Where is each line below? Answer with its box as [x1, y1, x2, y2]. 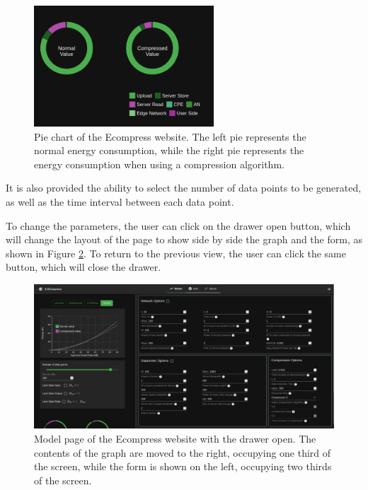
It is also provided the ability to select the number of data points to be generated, [6, 180, 362, 195]
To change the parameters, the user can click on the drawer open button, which [6, 218, 351, 233]
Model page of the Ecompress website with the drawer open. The [34, 431, 316, 446]
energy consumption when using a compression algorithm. [34, 156, 284, 171]
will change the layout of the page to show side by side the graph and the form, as [6, 232, 362, 247]
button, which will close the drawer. [6, 259, 161, 274]
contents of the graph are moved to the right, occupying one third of [34, 445, 331, 460]
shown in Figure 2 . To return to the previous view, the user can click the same [6, 245, 346, 260]
